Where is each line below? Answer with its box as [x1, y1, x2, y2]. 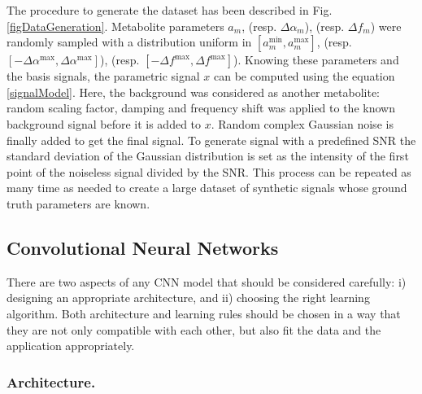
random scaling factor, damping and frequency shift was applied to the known [7, 99, 395, 116]
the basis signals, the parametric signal [7, 68, 200, 85]
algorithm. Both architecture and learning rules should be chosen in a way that [7, 304, 401, 322]
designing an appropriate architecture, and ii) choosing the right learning [7, 289, 370, 306]
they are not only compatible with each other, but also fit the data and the [7, 321, 381, 338]
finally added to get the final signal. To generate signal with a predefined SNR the [7, 131, 416, 148]
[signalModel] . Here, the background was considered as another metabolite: [7, 83, 380, 100]
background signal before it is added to [7, 115, 202, 132]
